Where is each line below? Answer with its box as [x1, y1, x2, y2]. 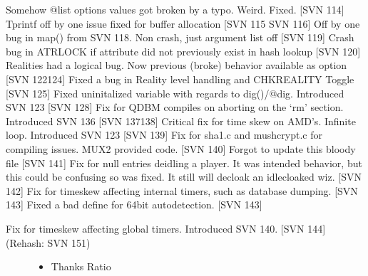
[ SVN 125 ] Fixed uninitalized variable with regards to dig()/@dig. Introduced [6, 85, 344, 100]
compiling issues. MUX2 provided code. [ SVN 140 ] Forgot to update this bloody [6, 141, 356, 156]
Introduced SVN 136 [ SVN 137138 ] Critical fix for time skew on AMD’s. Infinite [6, 113, 356, 128]
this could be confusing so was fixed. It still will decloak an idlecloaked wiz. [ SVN [6, 169, 362, 184]
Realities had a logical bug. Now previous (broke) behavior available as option [6, 58, 347, 73]
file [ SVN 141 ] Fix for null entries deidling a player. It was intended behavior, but [6, 155, 362, 170]
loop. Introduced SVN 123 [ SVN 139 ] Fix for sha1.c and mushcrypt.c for [6, 127, 322, 142]
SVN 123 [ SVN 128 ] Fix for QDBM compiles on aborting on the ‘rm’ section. [6, 100, 344, 115]
